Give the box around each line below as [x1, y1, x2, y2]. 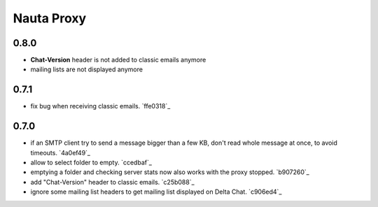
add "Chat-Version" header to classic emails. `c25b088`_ [30, 178, 195, 186]
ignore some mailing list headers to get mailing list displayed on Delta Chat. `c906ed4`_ [30, 187, 282, 196]
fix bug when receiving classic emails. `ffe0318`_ [30, 102, 171, 110]
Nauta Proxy [13, 10, 87, 26]
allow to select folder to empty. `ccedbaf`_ [30, 158, 152, 167]
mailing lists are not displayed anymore [30, 65, 143, 73]
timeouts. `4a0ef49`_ [30, 148, 91, 157]
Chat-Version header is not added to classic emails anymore [30, 56, 206, 64]
